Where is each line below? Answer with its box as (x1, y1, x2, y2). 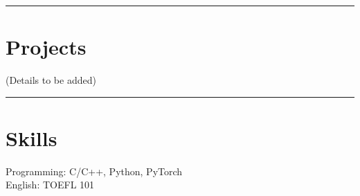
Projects (6, 33, 87, 61)
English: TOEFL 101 (6, 177, 95, 192)
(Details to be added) (6, 73, 96, 87)
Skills (6, 123, 57, 152)
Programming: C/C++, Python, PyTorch (6, 163, 183, 178)
